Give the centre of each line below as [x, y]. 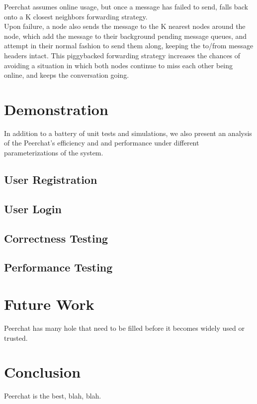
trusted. [16, 337]
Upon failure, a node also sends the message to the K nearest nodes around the [125, 26]
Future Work [49, 304]
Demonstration [56, 109]
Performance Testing [58, 267]
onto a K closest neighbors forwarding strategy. [76, 16]
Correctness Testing [56, 238]
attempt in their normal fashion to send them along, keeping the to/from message [129, 46]
